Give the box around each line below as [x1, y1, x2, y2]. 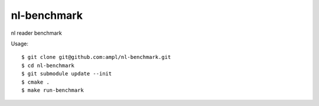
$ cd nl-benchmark [21, 62, 75, 69]
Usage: [11, 40, 29, 47]
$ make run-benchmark [21, 87, 84, 94]
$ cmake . [21, 78, 50, 85]
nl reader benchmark [11, 29, 62, 37]
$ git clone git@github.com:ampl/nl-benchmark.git [21, 54, 171, 61]
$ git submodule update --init [21, 71, 112, 77]
